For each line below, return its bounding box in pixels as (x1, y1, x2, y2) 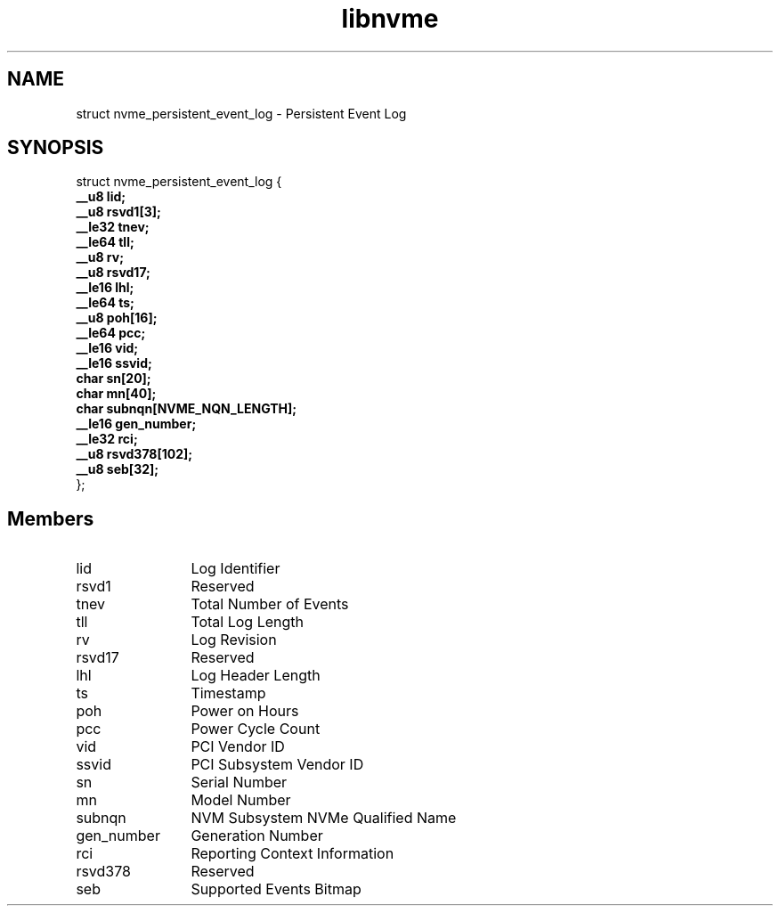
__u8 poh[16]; (76, 310, 158, 326)
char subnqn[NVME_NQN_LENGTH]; (76, 401, 297, 417)
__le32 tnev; (76, 219, 150, 235)
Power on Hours (191, 702, 299, 721)
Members (7, 507, 94, 530)
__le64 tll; (76, 234, 134, 250)
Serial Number (191, 773, 288, 792)
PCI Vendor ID (191, 738, 285, 756)
